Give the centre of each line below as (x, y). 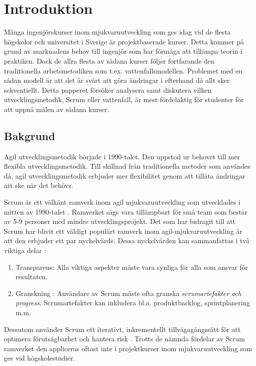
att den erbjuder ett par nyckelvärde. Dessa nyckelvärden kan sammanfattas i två (127, 240)
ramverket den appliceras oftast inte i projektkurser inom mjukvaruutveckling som (128, 348)
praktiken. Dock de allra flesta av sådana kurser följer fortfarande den (109, 60)
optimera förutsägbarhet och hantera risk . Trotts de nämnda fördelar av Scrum (125, 339)
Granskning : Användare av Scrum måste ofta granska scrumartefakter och (128, 293)
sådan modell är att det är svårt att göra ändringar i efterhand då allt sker (117, 80)
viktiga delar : (25, 250)
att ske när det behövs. (39, 185)
